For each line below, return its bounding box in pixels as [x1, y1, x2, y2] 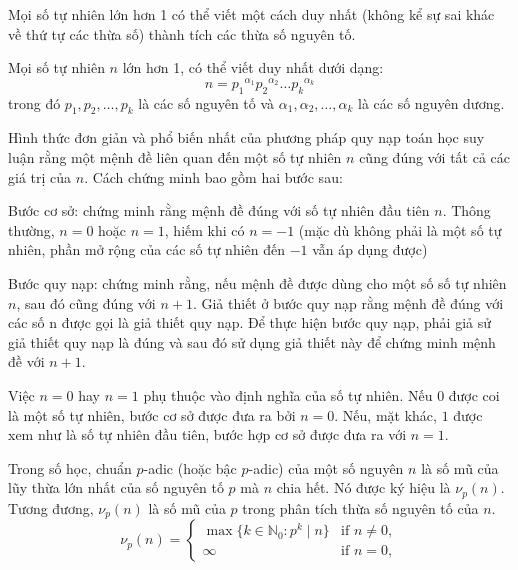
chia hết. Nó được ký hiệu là [276, 477, 451, 498]
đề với [8, 351, 45, 372]
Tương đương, [8, 497, 94, 518]
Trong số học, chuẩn [8, 457, 132, 478]
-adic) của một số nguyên [248, 457, 404, 478]
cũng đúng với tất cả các [359, 147, 511, 168]
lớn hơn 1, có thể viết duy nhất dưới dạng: [122, 57, 384, 78]
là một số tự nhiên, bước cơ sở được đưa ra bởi [8, 404, 296, 425]
